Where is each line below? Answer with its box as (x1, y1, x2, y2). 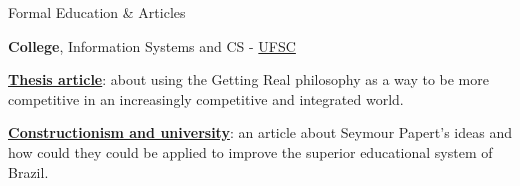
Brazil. (8, 161, 49, 182)
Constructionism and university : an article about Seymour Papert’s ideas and (8, 122, 512, 143)
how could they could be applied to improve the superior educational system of (8, 141, 493, 162)
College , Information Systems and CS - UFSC (8, 35, 296, 56)
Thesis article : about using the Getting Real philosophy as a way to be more (8, 69, 489, 90)
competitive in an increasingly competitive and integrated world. (8, 88, 404, 109)
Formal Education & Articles (8, 2, 186, 22)
